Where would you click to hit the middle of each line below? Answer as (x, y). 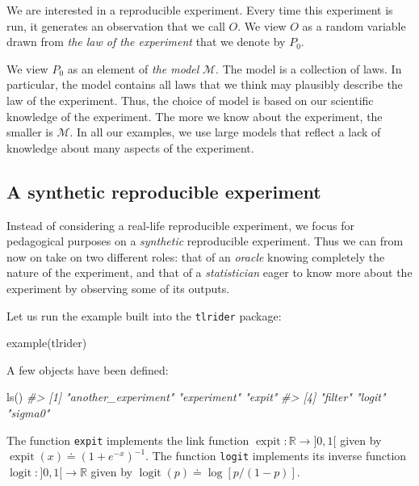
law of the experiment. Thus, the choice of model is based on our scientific (190, 100)
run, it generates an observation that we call (116, 25)
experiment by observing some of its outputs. (118, 288)
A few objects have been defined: (88, 369)
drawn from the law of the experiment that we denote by (146, 42)
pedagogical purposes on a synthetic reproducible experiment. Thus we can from (205, 241)
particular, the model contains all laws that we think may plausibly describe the (205, 84)
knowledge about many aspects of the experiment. (130, 147)
